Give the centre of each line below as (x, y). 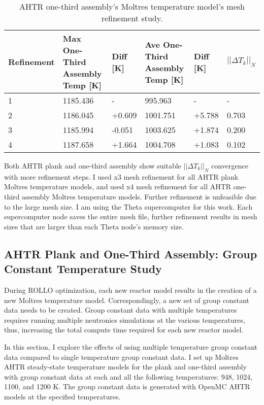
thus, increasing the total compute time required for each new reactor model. (124, 330)
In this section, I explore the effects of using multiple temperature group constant (131, 346)
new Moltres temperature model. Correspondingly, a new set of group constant (127, 300)
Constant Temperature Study (83, 269)
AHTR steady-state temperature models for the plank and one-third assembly (125, 367)
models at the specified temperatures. (62, 396)
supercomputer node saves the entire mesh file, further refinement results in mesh (131, 216)
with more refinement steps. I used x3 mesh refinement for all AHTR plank (121, 176)
